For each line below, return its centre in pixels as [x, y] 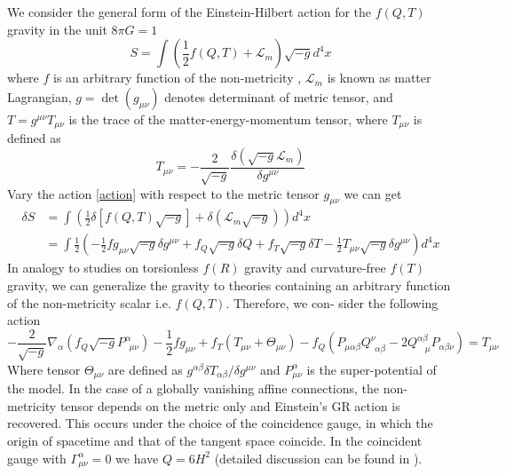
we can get [373, 193]
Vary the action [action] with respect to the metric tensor [163, 193]
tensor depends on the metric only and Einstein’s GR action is [230, 405]
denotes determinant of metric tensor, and [279, 96]
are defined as [145, 369]
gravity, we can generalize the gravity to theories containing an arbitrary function [229, 285]
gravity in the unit [57, 29]
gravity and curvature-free [315, 268]
